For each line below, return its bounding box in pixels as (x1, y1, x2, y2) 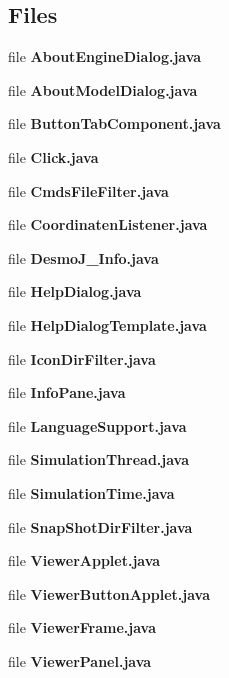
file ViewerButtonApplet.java (8, 583, 211, 604)
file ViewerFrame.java (8, 617, 157, 638)
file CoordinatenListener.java (8, 214, 208, 235)
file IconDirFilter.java (8, 348, 156, 369)
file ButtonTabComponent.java (8, 113, 221, 134)
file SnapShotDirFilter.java (8, 516, 193, 537)
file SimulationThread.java (8, 449, 190, 470)
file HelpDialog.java (8, 281, 142, 302)
